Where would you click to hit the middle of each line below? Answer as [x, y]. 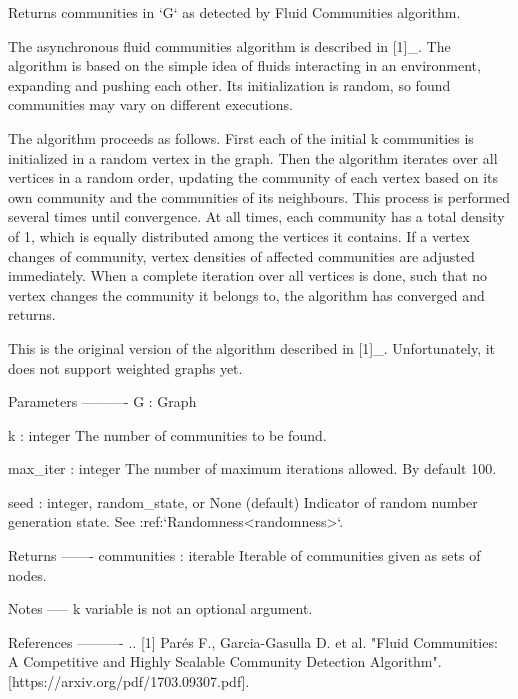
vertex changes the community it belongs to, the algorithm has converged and [246, 294]
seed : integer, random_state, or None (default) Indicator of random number [243, 501]
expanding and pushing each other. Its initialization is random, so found [229, 84]
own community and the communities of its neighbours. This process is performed [259, 196]
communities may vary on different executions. [150, 104]
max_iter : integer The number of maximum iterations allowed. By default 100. [252, 468]
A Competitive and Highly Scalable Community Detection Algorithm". [225, 661]
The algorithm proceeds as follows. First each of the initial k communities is [241, 137]
